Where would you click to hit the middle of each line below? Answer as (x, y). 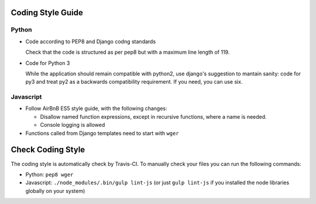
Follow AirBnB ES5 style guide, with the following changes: (96, 109)
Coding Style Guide (47, 13)
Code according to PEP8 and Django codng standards (91, 42)
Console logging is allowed (73, 125)
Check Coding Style (48, 150)
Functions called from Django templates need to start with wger (102, 133)
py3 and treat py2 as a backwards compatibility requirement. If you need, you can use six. (134, 82)
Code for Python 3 (48, 63)
